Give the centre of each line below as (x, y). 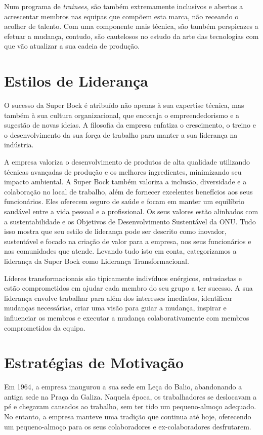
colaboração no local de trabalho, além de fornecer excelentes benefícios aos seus (128, 191)
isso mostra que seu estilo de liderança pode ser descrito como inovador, (115, 231)
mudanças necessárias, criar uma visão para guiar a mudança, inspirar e (115, 308)
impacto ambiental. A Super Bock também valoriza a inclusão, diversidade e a (125, 182)
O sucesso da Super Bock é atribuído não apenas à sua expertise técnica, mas (124, 105)
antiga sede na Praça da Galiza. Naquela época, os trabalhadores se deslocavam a (130, 396)
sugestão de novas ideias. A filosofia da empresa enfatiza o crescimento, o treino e (130, 125)
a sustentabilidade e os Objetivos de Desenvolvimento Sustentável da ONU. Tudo (130, 221)
